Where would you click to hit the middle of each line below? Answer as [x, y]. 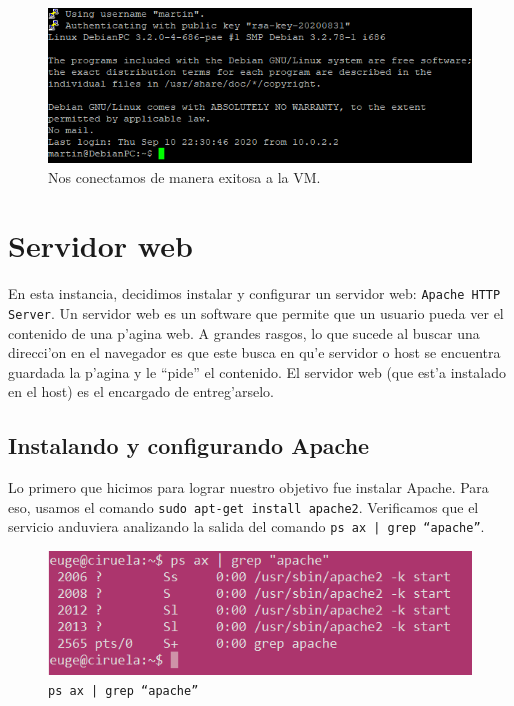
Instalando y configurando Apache [189, 445]
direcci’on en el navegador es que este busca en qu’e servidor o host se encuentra [254, 352]
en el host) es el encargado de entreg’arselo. [141, 391]
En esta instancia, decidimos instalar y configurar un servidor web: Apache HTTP [254, 293]
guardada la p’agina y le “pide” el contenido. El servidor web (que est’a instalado [257, 371]
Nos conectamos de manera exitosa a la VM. [184, 176]
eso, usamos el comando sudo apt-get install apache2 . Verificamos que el [243, 506]
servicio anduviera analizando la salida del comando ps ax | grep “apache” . [246, 526]
